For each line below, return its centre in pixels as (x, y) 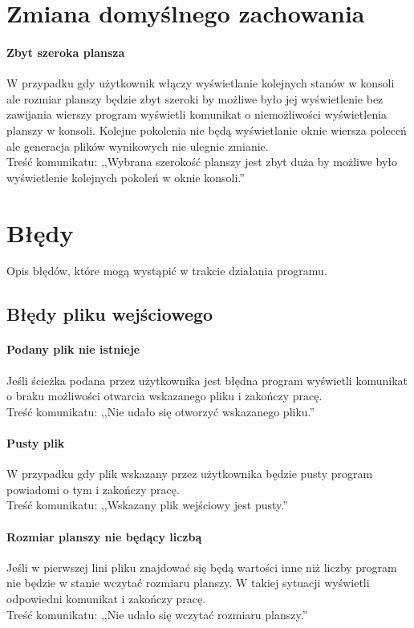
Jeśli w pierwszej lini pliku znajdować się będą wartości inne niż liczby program (202, 567)
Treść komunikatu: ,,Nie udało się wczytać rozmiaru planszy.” (157, 614)
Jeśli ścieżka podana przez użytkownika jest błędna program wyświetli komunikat (207, 380)
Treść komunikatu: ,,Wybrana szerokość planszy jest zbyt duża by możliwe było (202, 162)
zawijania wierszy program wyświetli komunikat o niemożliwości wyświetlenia (197, 114)
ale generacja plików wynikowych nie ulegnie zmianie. (138, 146)
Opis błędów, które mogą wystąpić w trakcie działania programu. (167, 271)
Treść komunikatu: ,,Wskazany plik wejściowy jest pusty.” (147, 505)
